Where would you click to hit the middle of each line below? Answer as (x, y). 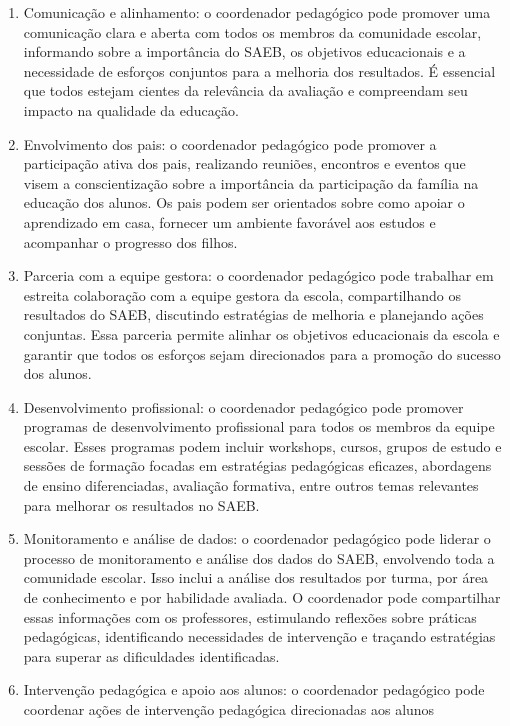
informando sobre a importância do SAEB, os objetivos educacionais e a (244, 51)
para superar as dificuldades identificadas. (151, 655)
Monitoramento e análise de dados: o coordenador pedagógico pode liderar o (257, 538)
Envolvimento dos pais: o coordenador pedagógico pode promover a (230, 143)
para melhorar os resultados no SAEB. (141, 504)
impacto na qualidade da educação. (131, 109)
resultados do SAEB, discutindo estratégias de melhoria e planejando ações (253, 314)
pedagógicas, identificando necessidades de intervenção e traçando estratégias (259, 636)
